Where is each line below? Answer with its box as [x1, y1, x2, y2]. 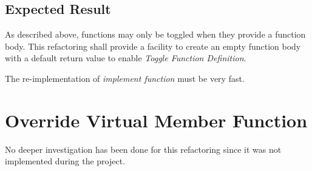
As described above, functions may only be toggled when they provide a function [5, 28, 306, 41]
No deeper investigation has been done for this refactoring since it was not [5, 142, 282, 155]
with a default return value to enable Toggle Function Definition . [5, 52, 246, 64]
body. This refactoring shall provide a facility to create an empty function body [5, 39, 301, 52]
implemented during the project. [5, 155, 126, 167]
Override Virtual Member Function [5, 107, 308, 132]
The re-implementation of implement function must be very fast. [5, 72, 245, 84]
